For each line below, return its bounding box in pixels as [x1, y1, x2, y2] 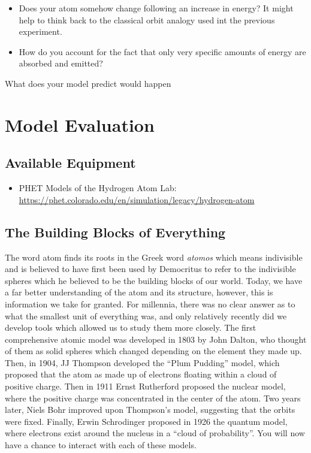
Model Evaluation [5, 112, 155, 137]
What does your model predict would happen [5, 77, 171, 89]
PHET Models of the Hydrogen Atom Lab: [19, 182, 177, 194]
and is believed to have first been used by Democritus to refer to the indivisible [5, 262, 296, 275]
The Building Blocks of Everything [5, 222, 226, 241]
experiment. [19, 25, 62, 38]
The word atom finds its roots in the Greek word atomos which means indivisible [5, 250, 303, 263]
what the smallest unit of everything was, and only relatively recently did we [5, 309, 287, 322]
